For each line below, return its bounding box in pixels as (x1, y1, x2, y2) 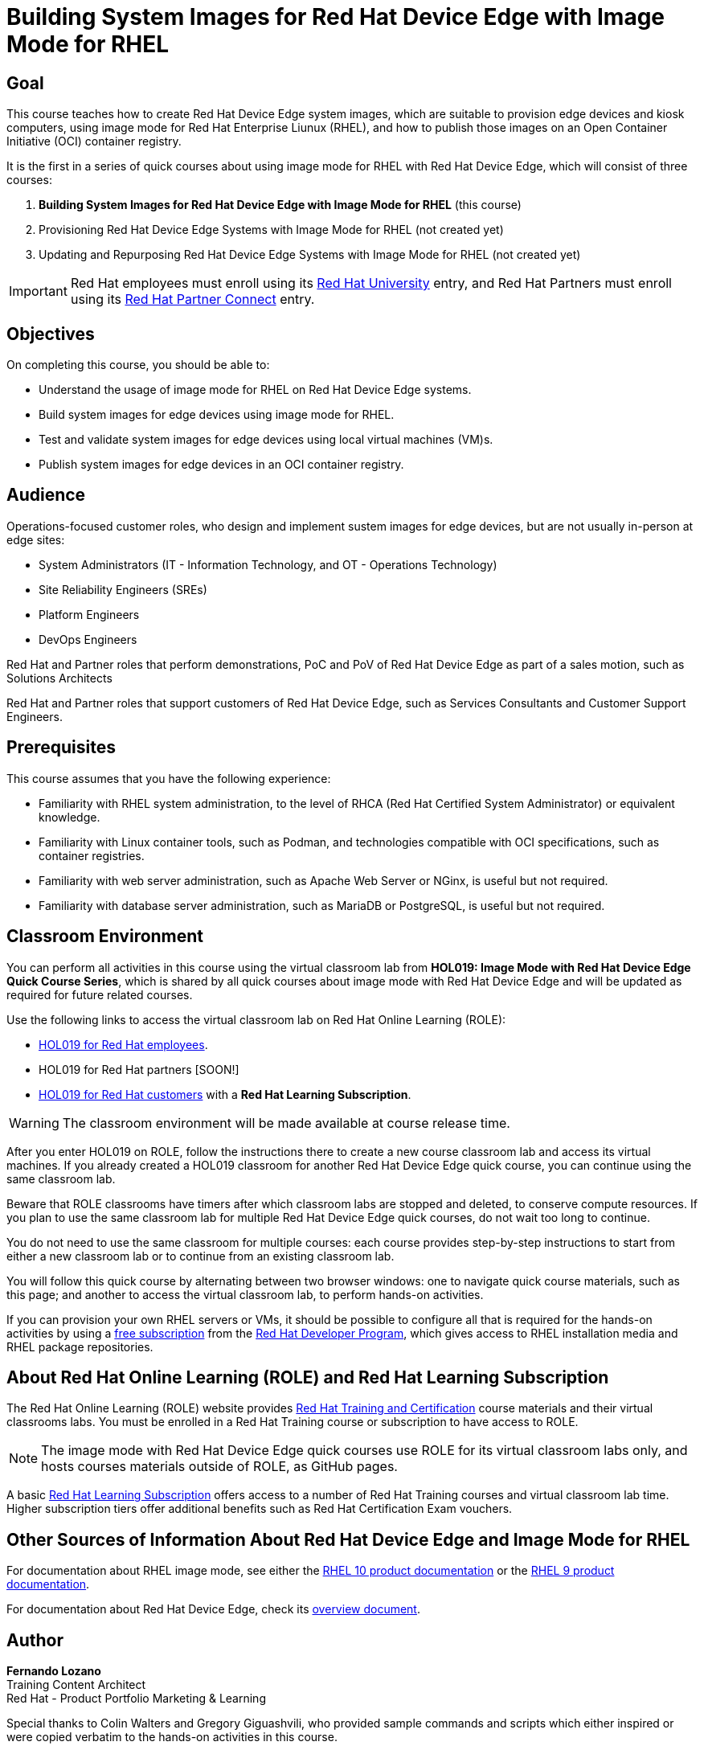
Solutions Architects (6, 670, 113, 685)
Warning (9, 1114, 59, 1131)
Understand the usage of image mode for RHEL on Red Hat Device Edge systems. (39, 383, 472, 397)
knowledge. (39, 809, 100, 824)
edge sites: (6, 532, 65, 547)
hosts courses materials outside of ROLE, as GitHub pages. (41, 1458, 398, 1475)
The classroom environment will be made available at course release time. (62, 1114, 510, 1131)
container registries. (39, 848, 145, 863)
